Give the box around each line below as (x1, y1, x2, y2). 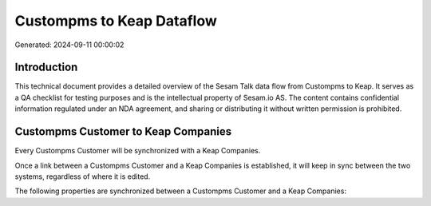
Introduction (14, 61, 78, 74)
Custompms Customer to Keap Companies (14, 125, 231, 139)
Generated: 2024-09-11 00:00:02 (14, 40, 125, 50)
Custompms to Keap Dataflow (14, 12, 217, 30)
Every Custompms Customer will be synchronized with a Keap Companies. (14, 146, 261, 156)
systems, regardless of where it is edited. (14, 172, 151, 181)
